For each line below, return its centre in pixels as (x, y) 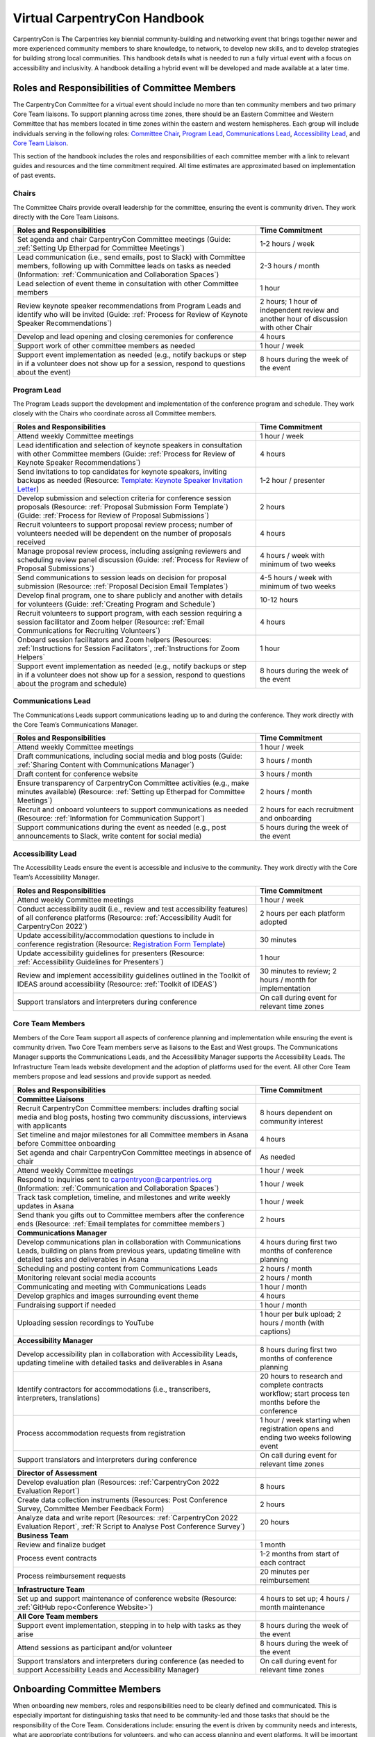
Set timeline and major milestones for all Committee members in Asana (133, 1135)
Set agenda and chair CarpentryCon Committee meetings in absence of (134, 1152)
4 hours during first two (299, 1242)
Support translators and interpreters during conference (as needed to (131, 1661)
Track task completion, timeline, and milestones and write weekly (124, 1197)
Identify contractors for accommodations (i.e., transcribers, (114, 1389)
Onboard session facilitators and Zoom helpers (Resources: (114, 639)
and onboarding (286, 818)
